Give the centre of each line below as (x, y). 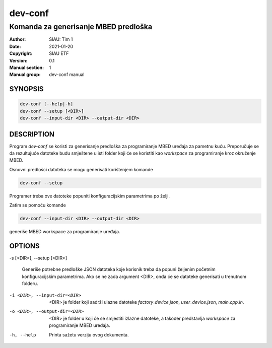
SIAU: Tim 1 (61, 39)
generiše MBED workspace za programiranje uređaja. (65, 232)
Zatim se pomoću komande (38, 205)
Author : (18, 39)
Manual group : (25, 75)
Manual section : (27, 67)
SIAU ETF (59, 53)
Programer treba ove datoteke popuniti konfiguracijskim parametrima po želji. (89, 196)
